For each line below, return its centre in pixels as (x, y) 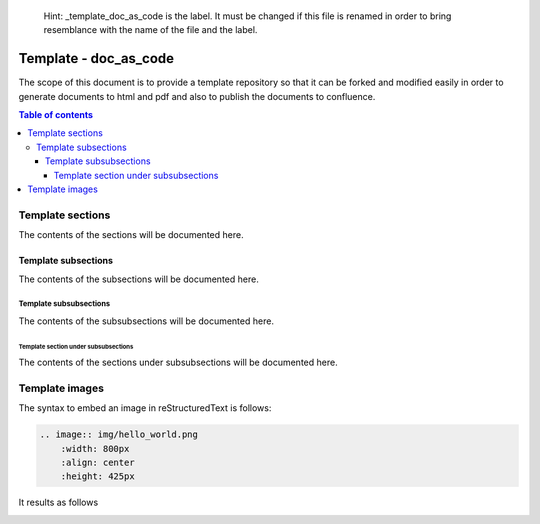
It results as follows (58, 502)
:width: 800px (95, 448)
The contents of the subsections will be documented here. (138, 279)
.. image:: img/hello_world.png (119, 434)
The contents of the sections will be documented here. (131, 235)
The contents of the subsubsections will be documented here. (146, 321)
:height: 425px (97, 476)
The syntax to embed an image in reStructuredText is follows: (145, 408)
